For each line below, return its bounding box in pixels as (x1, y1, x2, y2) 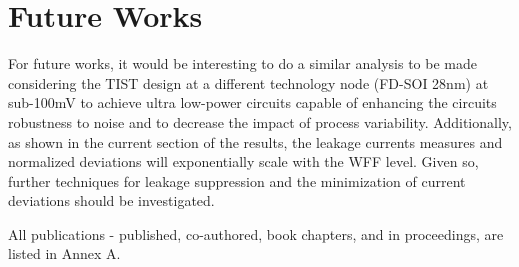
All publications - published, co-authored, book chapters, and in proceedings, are (8, 223, 504, 244)
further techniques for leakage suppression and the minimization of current (8, 170, 466, 191)
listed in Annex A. (8, 243, 121, 264)
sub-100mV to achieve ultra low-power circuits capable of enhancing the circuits (8, 92, 497, 113)
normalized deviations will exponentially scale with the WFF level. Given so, (8, 151, 479, 172)
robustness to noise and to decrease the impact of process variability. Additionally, (8, 111, 512, 132)
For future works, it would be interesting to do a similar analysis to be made (8, 53, 477, 74)
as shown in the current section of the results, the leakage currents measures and (8, 131, 503, 152)
